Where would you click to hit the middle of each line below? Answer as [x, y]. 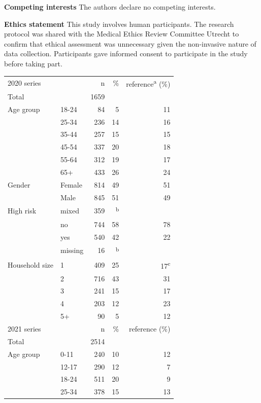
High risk [22, 211]
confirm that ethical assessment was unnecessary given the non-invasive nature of [130, 43]
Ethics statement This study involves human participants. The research [119, 24]
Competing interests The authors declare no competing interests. [110, 7]
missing [72, 250]
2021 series [24, 328]
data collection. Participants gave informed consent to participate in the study [126, 53]
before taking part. [33, 63]
